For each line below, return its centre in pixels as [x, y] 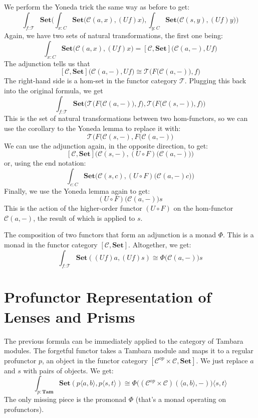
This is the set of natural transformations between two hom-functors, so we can [126, 118]
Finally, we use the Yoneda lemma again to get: [77, 190]
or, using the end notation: [45, 163]
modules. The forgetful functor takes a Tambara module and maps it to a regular [129, 351]
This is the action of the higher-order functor [73, 208]
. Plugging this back [215, 81]
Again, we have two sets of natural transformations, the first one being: [113, 35]
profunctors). [24, 409]
